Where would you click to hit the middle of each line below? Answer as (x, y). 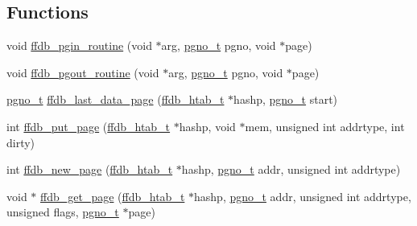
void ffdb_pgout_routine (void (83, 72)
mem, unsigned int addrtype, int (325, 126)
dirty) (21, 142)
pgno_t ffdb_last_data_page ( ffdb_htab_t (116, 99)
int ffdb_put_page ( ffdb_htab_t (89, 126)
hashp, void (207, 126)
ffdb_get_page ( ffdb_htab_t (113, 196)
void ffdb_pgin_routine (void (79, 45)
